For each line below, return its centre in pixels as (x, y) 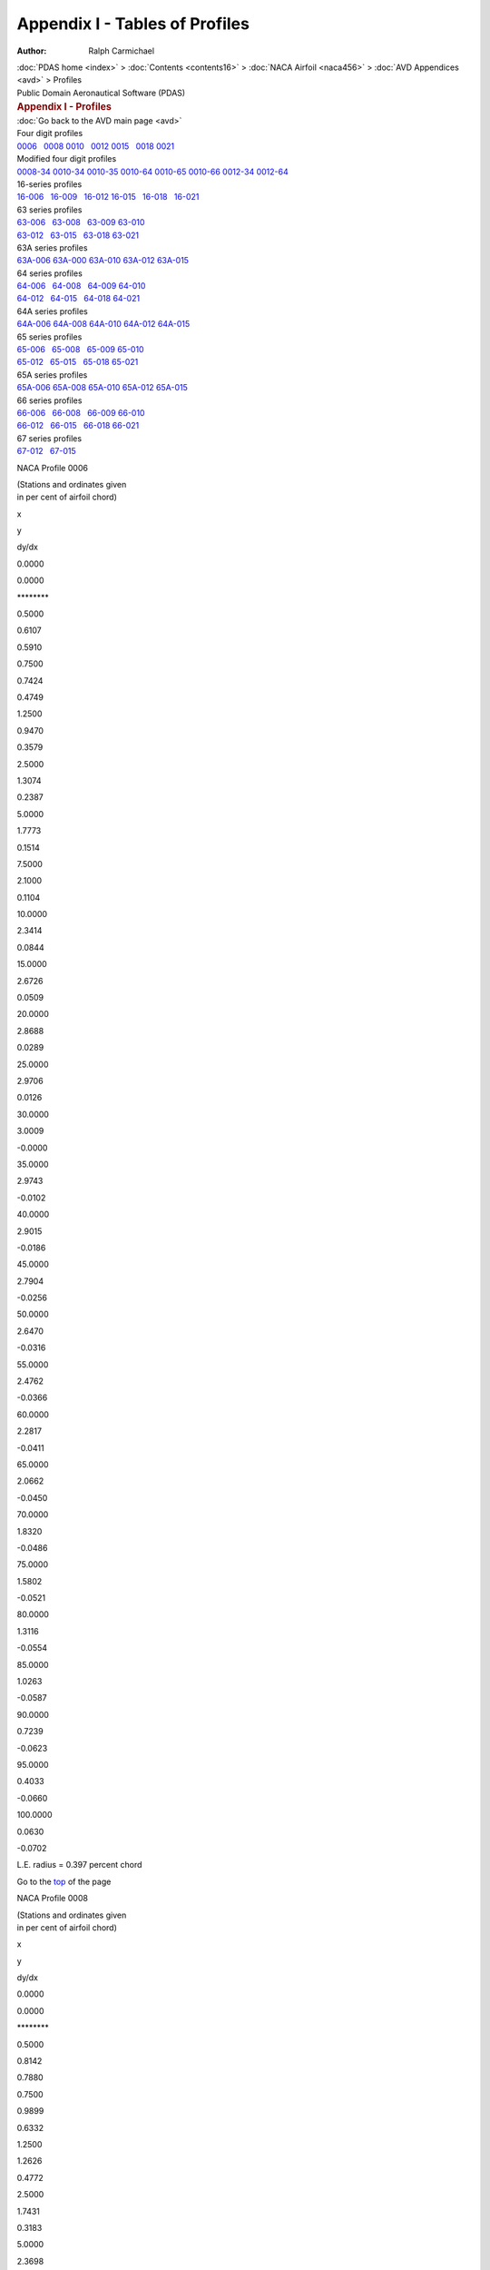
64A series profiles (52, 311)
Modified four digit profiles (67, 159)
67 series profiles (49, 438)
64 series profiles (50, 273)
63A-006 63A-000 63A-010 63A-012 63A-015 (103, 261)
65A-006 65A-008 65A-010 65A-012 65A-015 (102, 388)
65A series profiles (52, 375)
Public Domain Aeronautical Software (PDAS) (101, 93)
